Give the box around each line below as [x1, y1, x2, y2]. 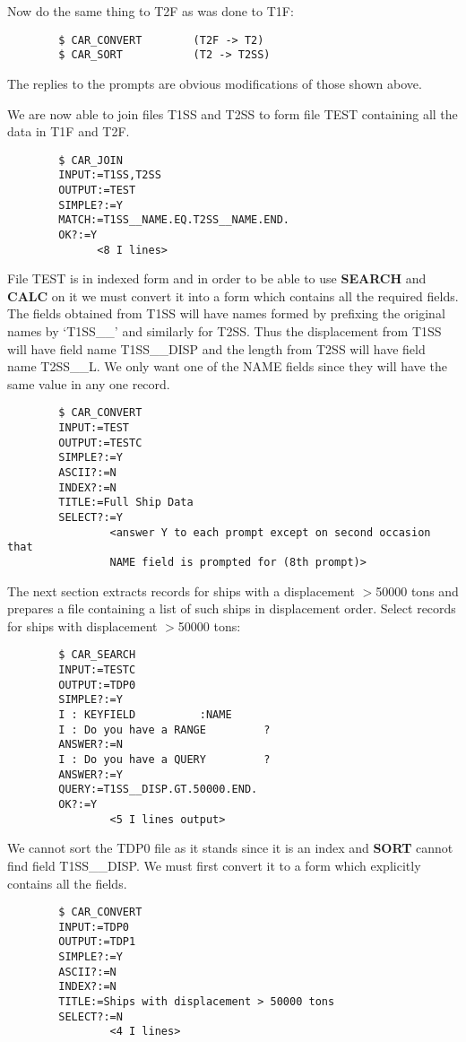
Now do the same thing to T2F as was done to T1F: [7, 2, 294, 20]
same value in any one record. [7, 374, 170, 393]
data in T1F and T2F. [7, 122, 130, 141]
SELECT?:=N [58, 1010, 123, 1023]
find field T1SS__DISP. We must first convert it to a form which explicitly [7, 855, 421, 874]
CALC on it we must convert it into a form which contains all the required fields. [7, 286, 459, 305]
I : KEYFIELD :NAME [58, 708, 232, 722]
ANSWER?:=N [58, 738, 123, 751]
